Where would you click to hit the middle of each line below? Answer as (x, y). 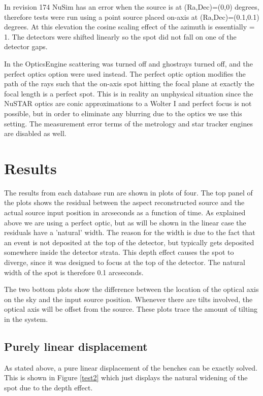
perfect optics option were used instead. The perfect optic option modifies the (125, 73)
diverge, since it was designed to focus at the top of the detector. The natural (125, 262)
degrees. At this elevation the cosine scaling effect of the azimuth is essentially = (129, 27)
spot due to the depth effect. (48, 387)
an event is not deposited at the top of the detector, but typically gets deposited (129, 242)
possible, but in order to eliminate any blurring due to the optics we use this (123, 113)
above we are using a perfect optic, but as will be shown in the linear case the (125, 222)
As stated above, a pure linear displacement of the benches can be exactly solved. (131, 367)
